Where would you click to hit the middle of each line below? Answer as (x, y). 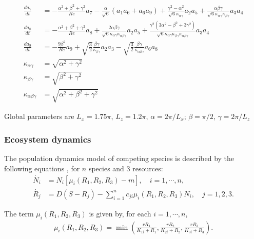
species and (106, 168)
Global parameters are (39, 116)
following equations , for (42, 168)
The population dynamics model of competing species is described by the (119, 158)
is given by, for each (120, 213)
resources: (148, 168)
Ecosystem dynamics (48, 139)
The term (19, 213)
